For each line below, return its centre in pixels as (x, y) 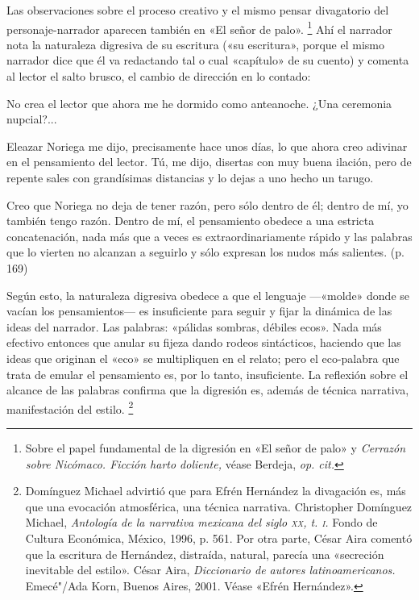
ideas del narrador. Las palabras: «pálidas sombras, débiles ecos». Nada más (194, 326)
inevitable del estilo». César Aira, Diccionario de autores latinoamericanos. (210, 570)
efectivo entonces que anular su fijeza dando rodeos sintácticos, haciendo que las (204, 342)
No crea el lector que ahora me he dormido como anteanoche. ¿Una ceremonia (199, 103)
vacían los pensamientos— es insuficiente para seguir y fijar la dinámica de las (199, 311)
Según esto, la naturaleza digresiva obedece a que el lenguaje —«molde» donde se (208, 295)
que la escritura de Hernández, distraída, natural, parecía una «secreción (205, 554)
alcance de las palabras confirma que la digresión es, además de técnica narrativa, (208, 390)
